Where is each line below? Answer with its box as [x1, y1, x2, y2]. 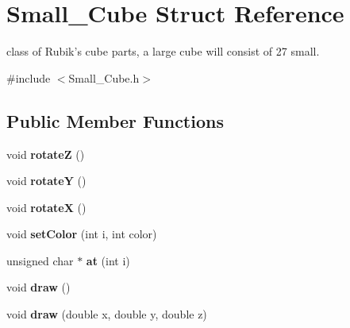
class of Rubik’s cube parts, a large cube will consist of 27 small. [6, 43, 320, 60]
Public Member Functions [6, 108, 224, 133]
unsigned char [6, 252, 74, 268]
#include [6, 69, 51, 86]
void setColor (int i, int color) [6, 226, 157, 242]
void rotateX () [6, 199, 87, 215]
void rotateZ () [6, 145, 85, 162]
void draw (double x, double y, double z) [6, 306, 207, 322]
